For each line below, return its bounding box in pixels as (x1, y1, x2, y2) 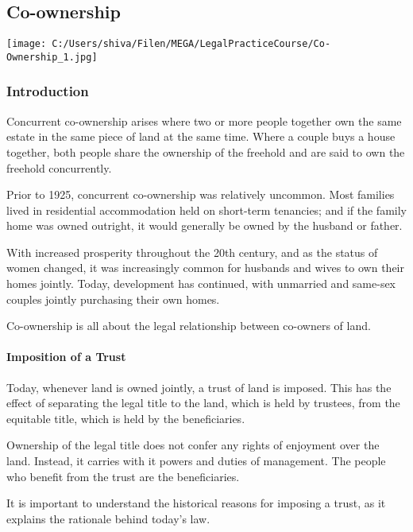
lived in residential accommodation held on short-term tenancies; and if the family (6, 201, 407, 218)
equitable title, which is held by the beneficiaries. (6, 410, 245, 426)
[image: (6, 38, 47, 50)
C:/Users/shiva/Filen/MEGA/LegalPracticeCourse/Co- (52, 38, 331, 50)
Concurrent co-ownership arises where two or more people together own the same (6, 112, 402, 129)
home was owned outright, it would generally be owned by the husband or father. (6, 217, 403, 234)
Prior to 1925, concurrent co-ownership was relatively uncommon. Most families (6, 186, 395, 203)
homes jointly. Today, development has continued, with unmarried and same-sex (6, 275, 396, 292)
